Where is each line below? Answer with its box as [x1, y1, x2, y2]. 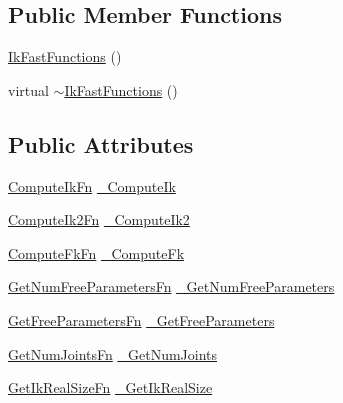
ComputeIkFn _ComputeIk [8, 175, 176, 196]
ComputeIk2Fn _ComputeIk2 [8, 209, 190, 230]
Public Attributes [8, 128, 194, 159]
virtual [8, 79, 49, 100]
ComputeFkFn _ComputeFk [8, 242, 185, 263]
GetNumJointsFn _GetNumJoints [8, 343, 218, 364]
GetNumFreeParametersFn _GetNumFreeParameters [8, 276, 335, 297]
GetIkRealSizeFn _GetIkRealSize [8, 377, 213, 398]
